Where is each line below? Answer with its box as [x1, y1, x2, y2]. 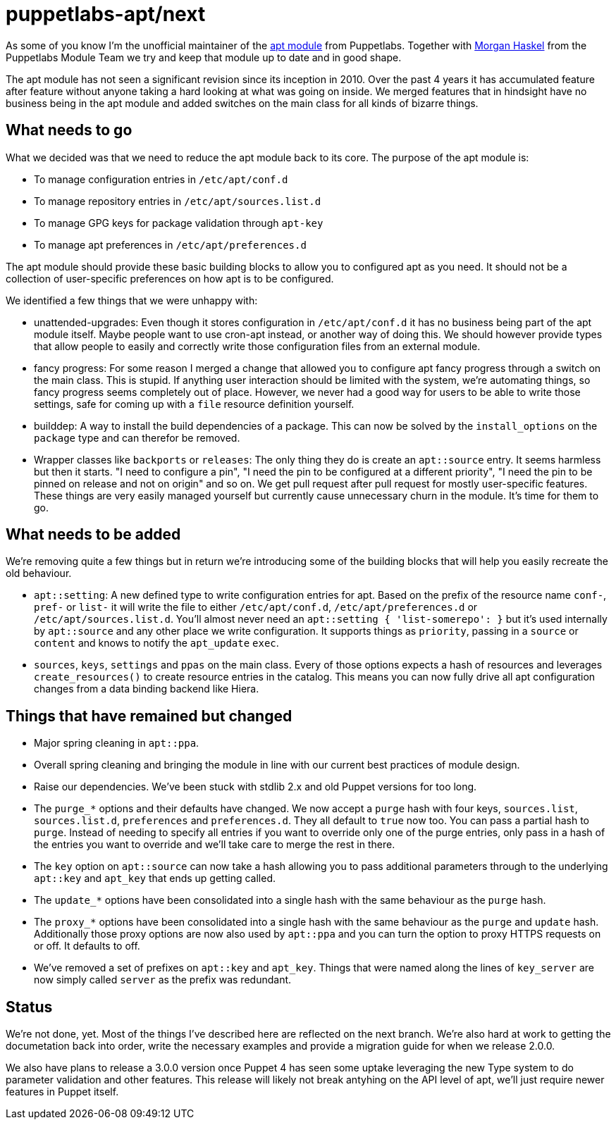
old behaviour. [6, 567, 72, 580]
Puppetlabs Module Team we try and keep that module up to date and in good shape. [6, 51, 402, 63]
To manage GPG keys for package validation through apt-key [34, 216, 324, 229]
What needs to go [6, 121, 133, 139]
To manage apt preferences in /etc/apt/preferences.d [34, 238, 307, 251]
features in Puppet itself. [6, 1086, 119, 1098]
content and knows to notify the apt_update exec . [34, 637, 279, 649]
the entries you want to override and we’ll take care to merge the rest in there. [34, 838, 395, 851]
